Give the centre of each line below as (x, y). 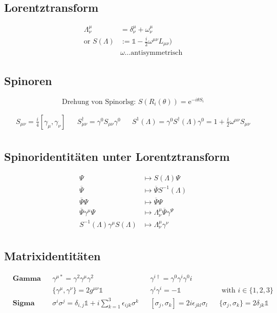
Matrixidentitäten (52, 256)
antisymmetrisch (157, 53)
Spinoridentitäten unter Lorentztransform (117, 156)
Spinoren (28, 80)
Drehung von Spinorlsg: (99, 102)
